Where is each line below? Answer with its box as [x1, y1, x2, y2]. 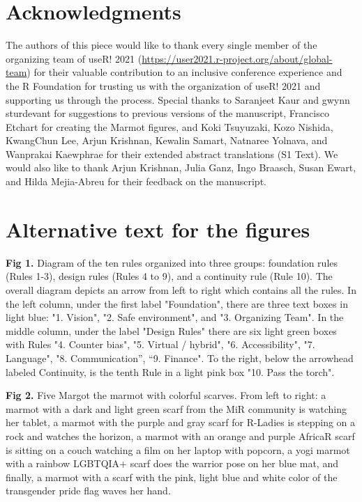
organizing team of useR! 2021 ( [6, 51, 142, 65]
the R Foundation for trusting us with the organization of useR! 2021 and [6, 78, 321, 93]
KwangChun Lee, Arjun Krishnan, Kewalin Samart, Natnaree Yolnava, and [6, 133, 328, 148]
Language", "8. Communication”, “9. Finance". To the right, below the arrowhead [6, 350, 354, 365]
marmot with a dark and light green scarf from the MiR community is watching [6, 401, 347, 416]
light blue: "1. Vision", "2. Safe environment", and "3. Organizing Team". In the [6, 310, 344, 324]
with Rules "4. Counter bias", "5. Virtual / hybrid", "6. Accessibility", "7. [6, 337, 315, 352]
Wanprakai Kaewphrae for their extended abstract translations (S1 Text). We [6, 146, 338, 161]
